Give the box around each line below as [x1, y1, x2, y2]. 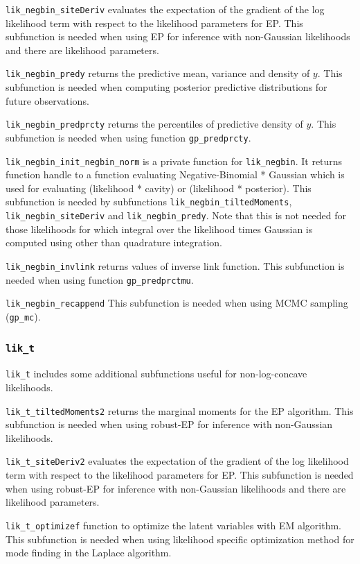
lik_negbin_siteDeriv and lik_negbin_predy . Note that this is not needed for [6, 208, 347, 223]
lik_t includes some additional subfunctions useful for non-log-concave [6, 366, 307, 381]
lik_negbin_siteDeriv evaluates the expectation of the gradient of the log [6, 2, 325, 16]
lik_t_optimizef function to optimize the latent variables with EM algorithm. [6, 518, 341, 532]
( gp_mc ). [6, 309, 41, 323]
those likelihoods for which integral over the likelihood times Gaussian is [6, 221, 313, 236]
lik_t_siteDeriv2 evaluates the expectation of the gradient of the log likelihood [6, 454, 349, 468]
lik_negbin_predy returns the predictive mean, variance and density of [6, 66, 310, 80]
